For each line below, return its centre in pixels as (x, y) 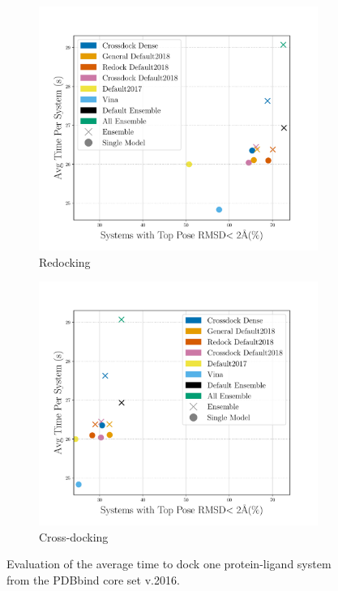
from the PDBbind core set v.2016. (93, 579)
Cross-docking (74, 536)
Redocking (65, 261)
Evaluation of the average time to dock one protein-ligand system (169, 564)
